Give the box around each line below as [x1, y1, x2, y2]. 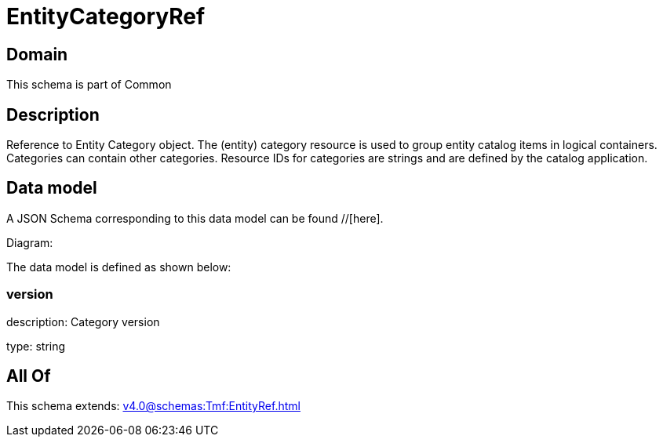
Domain [6, 44, 68, 64]
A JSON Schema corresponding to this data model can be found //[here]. [6, 211, 384, 225]
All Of [6, 366, 51, 387]
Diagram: [6, 235, 53, 249]
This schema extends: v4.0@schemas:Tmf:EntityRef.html [6, 399, 301, 413]
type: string [6, 339, 66, 353]
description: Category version [6, 314, 160, 329]
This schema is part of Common [6, 78, 172, 92]
